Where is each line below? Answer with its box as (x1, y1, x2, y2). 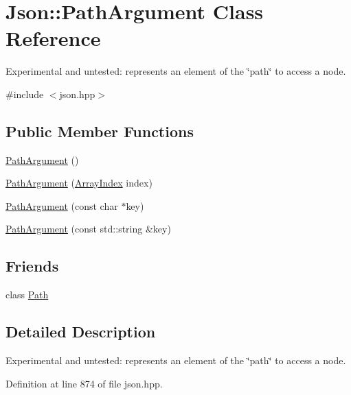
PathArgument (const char (5, 198, 118, 213)
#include (5, 86, 44, 101)
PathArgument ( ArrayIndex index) (5, 176, 152, 190)
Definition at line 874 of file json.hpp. (5, 376, 163, 390)
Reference (5, 24, 101, 52)
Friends (5, 255, 59, 276)
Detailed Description (5, 321, 156, 342)
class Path (5, 287, 49, 302)
